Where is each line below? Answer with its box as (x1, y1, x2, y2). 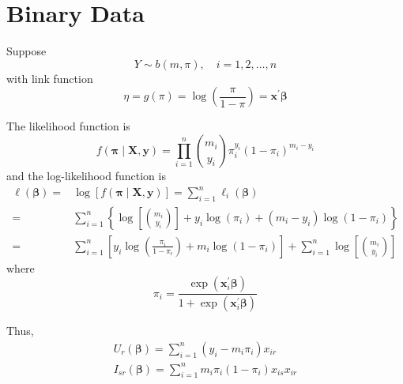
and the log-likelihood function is (6, 167, 166, 183)
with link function (6, 70, 93, 86)
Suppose (6, 43, 47, 59)
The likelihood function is (6, 118, 130, 134)
